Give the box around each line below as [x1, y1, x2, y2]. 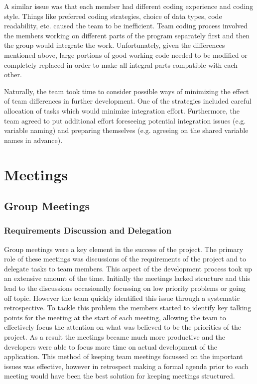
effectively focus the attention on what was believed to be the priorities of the [4, 322, 241, 332]
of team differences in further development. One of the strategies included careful [4, 96, 252, 106]
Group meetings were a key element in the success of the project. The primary [4, 244, 244, 254]
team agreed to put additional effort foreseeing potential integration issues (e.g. [4, 115, 246, 126]
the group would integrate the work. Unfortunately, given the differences [4, 40, 225, 50]
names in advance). [4, 134, 63, 145]
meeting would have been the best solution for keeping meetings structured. [4, 371, 235, 381]
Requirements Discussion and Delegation [4, 224, 172, 237]
